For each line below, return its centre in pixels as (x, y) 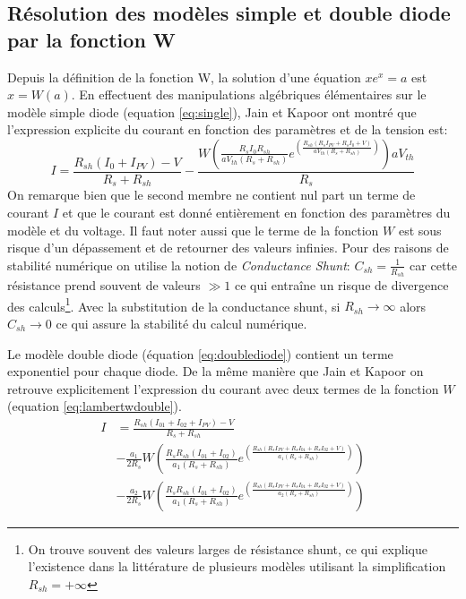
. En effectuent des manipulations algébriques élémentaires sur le (249, 94)
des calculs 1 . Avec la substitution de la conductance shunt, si (174, 304)
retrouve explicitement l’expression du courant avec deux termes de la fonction (223, 388)
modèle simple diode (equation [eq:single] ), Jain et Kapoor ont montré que (212, 111)
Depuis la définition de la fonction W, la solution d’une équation (184, 77)
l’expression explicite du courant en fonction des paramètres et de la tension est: (228, 129)
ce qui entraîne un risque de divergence (341, 285)
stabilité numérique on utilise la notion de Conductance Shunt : (179, 265)
